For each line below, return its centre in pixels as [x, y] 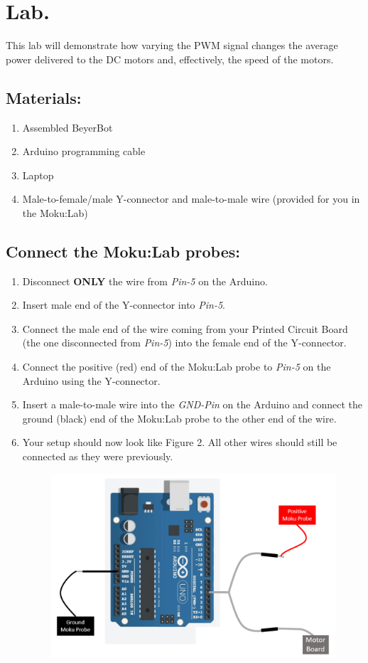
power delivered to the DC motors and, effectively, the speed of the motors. [170, 59]
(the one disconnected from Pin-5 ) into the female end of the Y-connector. [184, 343]
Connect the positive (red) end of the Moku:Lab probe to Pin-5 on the [177, 367]
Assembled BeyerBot [67, 127]
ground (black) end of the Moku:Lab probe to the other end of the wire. [179, 418]
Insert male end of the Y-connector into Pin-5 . [124, 305]
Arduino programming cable [84, 151]
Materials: [44, 97]
